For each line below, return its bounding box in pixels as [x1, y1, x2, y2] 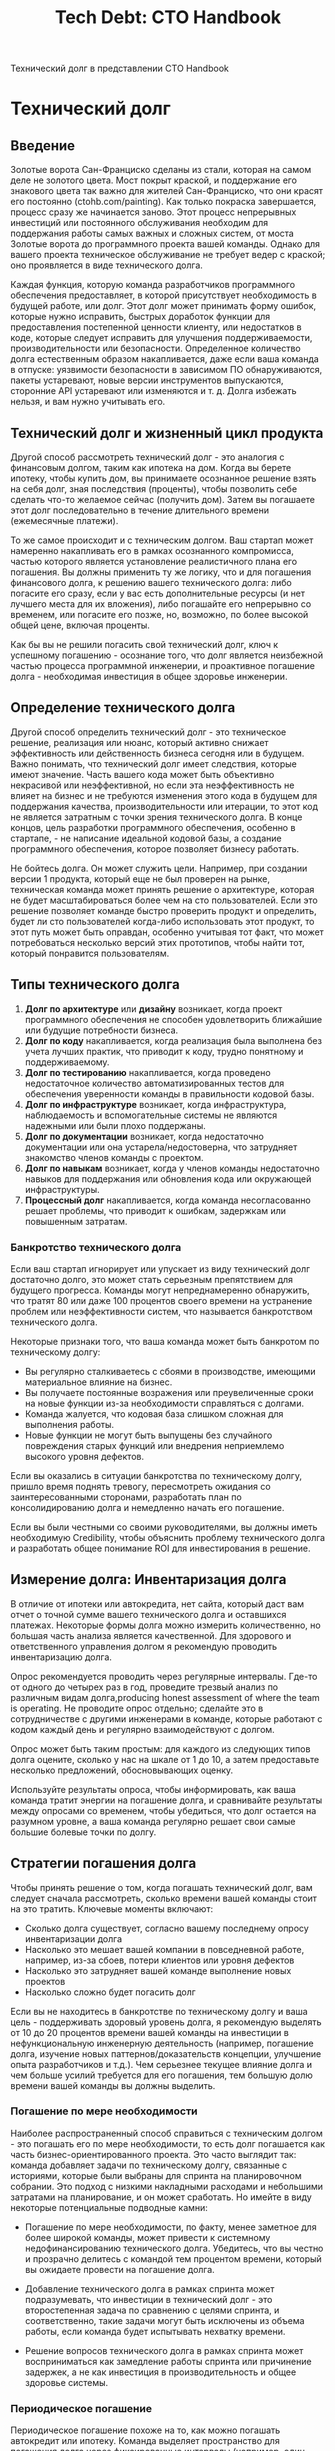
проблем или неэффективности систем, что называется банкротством [10, 1305, 313, 1317]
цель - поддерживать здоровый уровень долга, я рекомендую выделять [10, 2016, 322, 2028]
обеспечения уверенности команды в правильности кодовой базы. [24, 1087, 315, 1100]
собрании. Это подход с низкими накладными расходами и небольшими [10, 2180, 323, 2192]
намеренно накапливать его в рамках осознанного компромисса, [10, 545, 295, 556]
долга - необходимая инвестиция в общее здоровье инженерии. [10, 671, 288, 682]
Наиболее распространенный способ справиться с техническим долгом [10, 2127, 323, 2139]
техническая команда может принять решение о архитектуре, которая [10, 883, 315, 895]
